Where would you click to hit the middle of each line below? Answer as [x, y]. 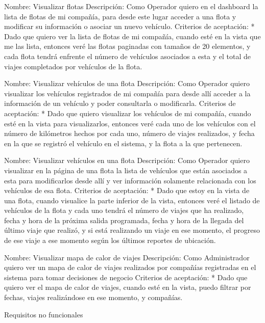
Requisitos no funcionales [44, 314]
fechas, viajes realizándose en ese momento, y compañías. [93, 297]
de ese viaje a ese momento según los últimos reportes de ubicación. [110, 240]
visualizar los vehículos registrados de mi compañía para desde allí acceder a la [127, 93]
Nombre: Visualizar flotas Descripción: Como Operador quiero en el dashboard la [131, 6]
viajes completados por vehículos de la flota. [73, 66]
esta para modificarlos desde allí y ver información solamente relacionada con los [130, 180]
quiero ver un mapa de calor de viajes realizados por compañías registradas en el [130, 267]
